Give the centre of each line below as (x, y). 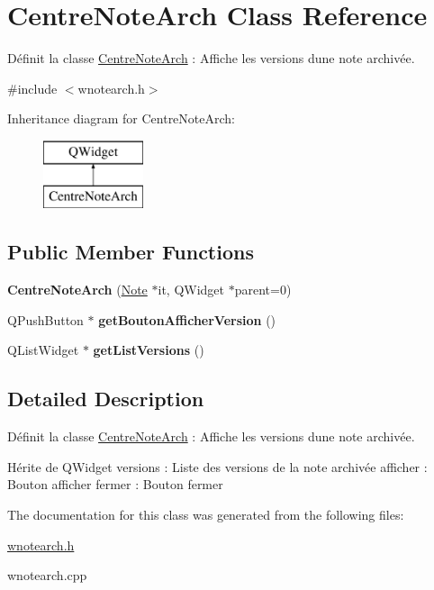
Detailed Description (106, 399)
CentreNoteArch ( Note (77, 290)
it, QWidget (191, 290)
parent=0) (263, 290)
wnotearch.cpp (47, 575)
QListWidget (43, 350)
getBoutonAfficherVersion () (187, 319)
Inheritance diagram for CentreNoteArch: (121, 118)
